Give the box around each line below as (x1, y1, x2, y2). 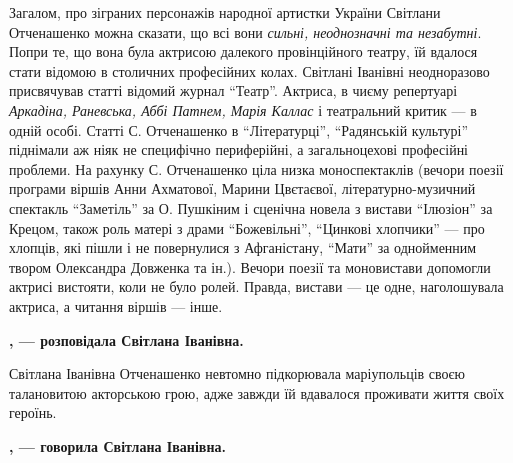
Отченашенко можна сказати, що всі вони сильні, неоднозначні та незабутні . (9, 21, 482, 42)
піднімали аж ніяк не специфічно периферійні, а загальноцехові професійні (9, 139, 469, 160)
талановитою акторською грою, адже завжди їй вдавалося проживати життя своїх (9, 382, 505, 403)
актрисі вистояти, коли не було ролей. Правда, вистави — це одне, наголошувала (9, 276, 504, 297)
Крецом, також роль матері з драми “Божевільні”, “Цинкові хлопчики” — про (9, 217, 485, 238)
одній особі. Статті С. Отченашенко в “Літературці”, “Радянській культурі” (9, 119, 469, 140)
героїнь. (9, 402, 57, 423)
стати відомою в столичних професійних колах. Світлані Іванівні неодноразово (9, 60, 490, 81)
